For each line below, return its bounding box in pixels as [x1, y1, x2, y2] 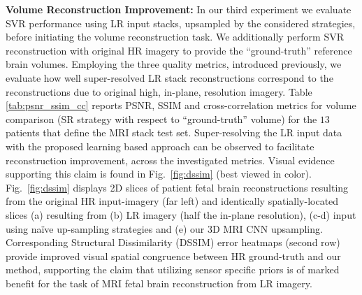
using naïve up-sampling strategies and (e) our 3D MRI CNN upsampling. [6, 221, 323, 236]
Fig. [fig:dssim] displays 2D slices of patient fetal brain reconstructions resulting [6, 180, 349, 194]
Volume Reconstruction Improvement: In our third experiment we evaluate [6, 2, 352, 16]
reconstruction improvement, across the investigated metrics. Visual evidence [6, 152, 335, 167]
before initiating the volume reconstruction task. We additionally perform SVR [6, 29, 344, 44]
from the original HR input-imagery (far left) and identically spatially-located [6, 194, 339, 208]
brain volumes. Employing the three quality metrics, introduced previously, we [6, 57, 342, 71]
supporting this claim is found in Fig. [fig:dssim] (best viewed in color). [6, 166, 312, 181]
